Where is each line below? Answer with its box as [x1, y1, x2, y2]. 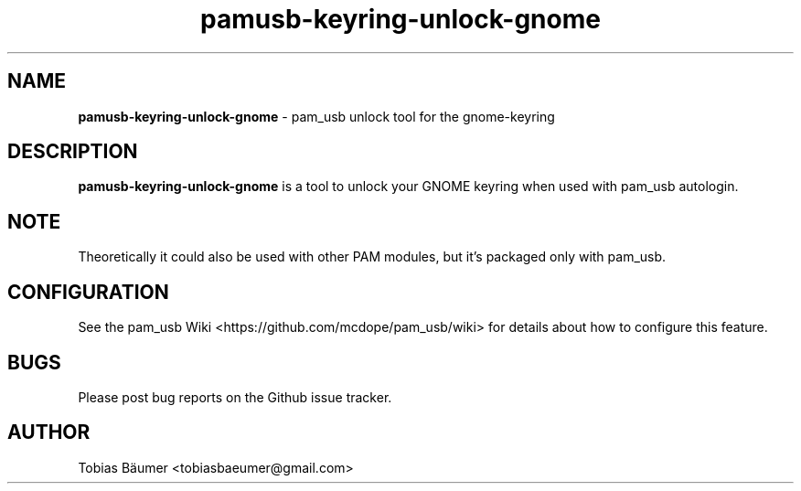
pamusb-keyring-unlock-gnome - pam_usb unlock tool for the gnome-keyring [78, 108, 555, 124]
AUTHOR [7, 421, 91, 444]
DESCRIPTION [7, 140, 138, 164]
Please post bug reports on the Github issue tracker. [78, 389, 392, 405]
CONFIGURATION [7, 280, 169, 304]
